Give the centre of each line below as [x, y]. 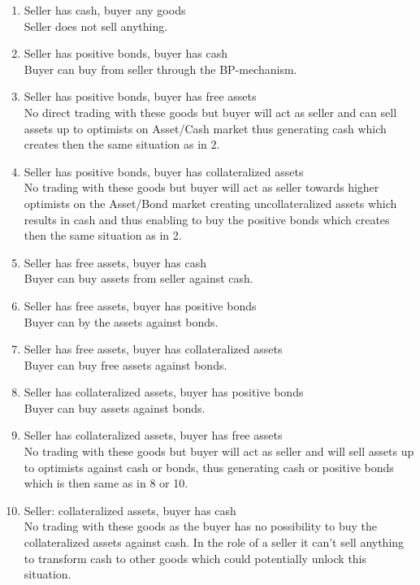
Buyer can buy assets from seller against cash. [139, 278]
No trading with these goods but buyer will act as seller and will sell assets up [219, 451]
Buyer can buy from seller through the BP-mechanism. [160, 69]
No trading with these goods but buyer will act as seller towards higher [201, 187]
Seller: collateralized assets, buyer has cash [130, 510]
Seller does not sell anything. [96, 26]
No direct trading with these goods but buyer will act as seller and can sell [210, 112]
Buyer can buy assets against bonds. [115, 407]
